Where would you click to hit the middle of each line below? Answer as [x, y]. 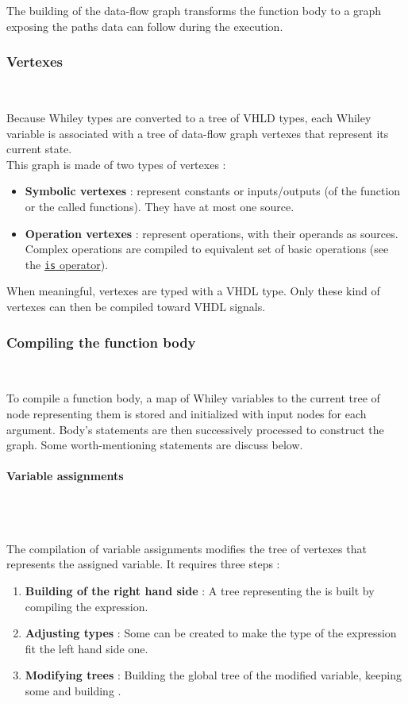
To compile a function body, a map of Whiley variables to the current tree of [193, 398]
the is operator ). [67, 264]
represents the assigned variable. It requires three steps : [143, 564]
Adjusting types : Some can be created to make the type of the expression [211, 633]
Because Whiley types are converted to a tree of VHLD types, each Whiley [189, 117]
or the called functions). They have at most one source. [160, 206]
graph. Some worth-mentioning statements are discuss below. [155, 445]
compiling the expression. [87, 606]
